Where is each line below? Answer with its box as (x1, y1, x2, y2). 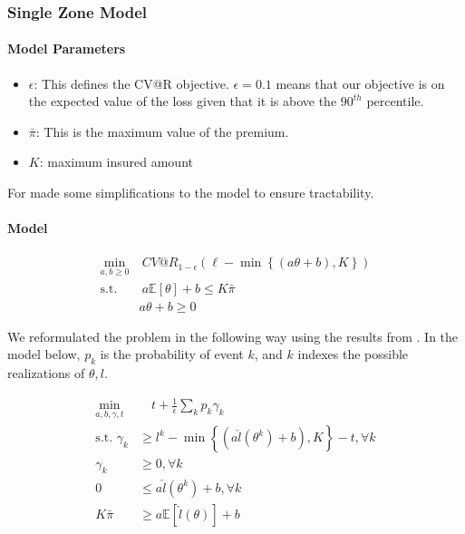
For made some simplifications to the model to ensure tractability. (7, 183, 374, 202)
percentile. (366, 92, 424, 111)
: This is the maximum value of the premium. (35, 121, 289, 141)
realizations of (7, 364, 85, 383)
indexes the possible (297, 345, 409, 364)
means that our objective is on (276, 73, 445, 92)
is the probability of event (100, 345, 244, 364)
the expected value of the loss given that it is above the (28, 92, 337, 111)
